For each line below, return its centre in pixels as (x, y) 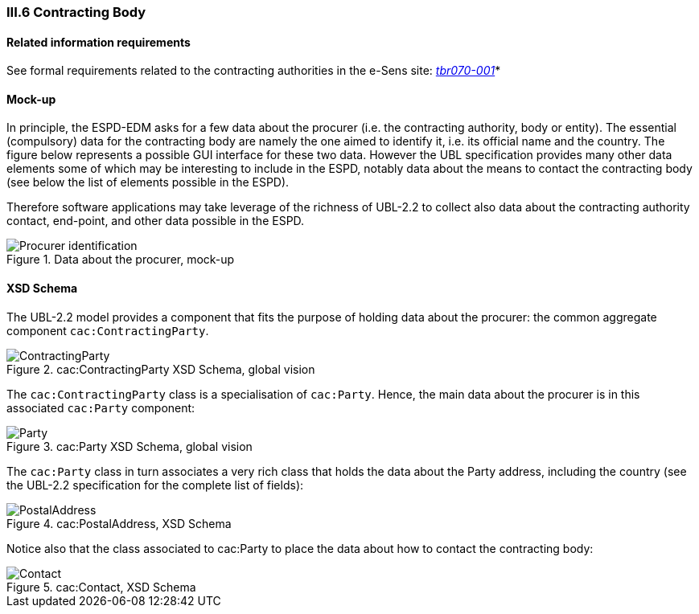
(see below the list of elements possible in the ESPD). (148, 182)
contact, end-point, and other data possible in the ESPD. (156, 221)
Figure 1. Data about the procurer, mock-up (121, 260)
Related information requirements (99, 42)
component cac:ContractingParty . (108, 330)
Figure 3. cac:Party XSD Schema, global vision (130, 446)
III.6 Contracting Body (76, 12)
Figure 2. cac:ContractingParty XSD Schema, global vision (161, 369)
